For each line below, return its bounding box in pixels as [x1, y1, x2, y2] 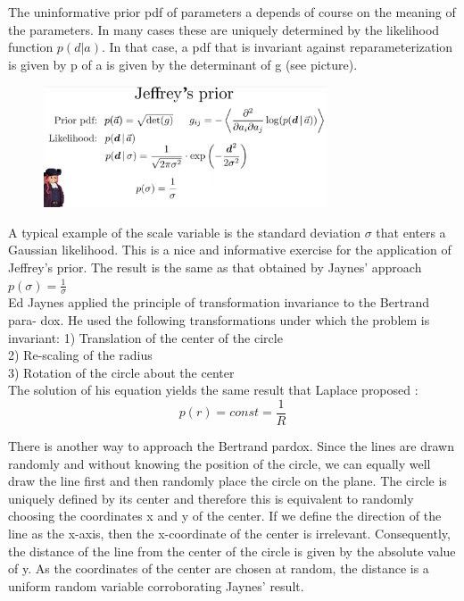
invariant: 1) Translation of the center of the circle [8, 328, 283, 346]
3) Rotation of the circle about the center [8, 363, 235, 381]
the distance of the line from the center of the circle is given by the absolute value [8, 541, 456, 560]
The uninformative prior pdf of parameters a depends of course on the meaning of [8, 3, 456, 21]
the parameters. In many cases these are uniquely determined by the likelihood [8, 20, 440, 38]
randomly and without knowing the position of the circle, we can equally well [8, 454, 431, 472]
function [8, 38, 54, 56]
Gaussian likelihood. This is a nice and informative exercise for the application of [8, 240, 452, 259]
